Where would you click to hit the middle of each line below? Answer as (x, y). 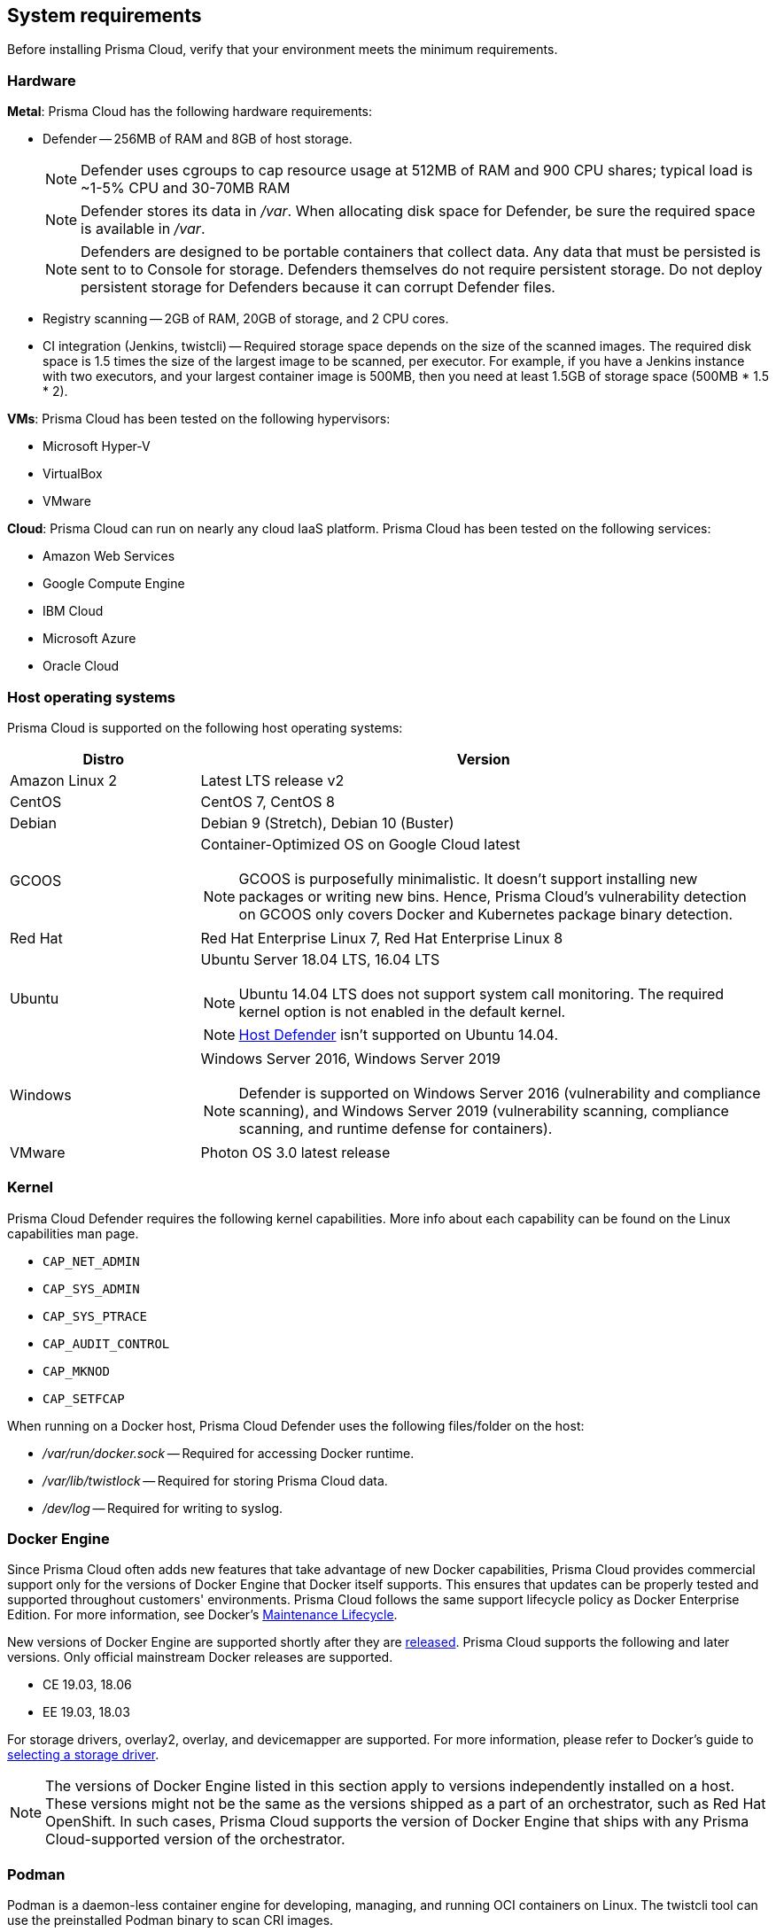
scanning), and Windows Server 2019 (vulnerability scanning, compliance (484, 1110)
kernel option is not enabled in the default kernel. (402, 1011)
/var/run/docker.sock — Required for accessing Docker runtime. (229, 1453)
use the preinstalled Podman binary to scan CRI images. (171, 1920)
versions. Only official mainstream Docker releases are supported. (200, 1657)
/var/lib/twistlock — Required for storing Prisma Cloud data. (215, 1480)
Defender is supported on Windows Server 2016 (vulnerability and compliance (500, 1093)
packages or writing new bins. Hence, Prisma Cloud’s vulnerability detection (493, 896)
